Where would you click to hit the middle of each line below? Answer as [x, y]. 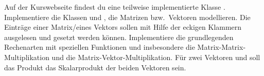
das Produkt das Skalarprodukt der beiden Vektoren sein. [95, 67]
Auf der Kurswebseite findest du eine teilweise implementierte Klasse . [115, 7]
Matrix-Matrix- [222, 47]
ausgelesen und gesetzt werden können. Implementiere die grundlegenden [119, 37]
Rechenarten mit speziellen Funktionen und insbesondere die [100, 47]
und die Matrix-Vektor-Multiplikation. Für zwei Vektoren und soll [156, 57]
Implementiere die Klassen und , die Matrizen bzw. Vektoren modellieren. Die [127, 17]
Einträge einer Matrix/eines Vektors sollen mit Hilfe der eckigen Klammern [123, 27]
